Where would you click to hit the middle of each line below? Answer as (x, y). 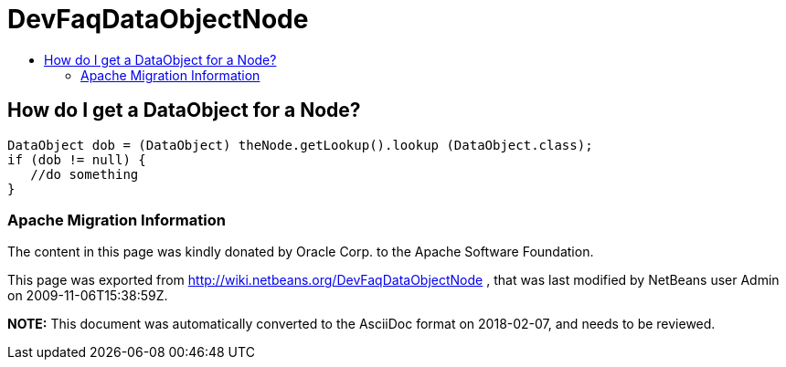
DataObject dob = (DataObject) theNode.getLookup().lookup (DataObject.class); (300, 145)
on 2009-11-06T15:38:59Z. (88, 296)
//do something (85, 174)
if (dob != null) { (77, 159)
